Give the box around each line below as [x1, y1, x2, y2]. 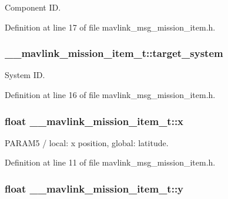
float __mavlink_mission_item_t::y [5, 181, 184, 195]
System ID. [5, 69, 45, 81]
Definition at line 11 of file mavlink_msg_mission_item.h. [5, 156, 216, 168]
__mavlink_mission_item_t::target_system [5, 46, 223, 60]
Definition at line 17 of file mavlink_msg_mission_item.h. [5, 21, 216, 33]
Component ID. [5, 1, 61, 13]
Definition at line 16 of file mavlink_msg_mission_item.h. [5, 89, 216, 100]
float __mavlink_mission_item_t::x [5, 113, 184, 128]
